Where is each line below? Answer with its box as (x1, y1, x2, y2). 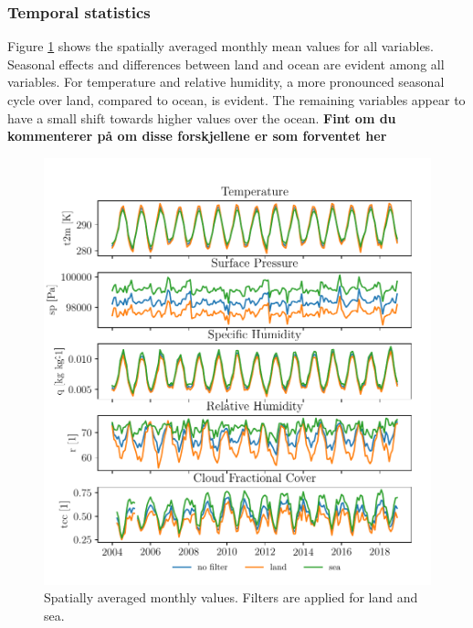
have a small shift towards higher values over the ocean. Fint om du (7, 108, 396, 127)
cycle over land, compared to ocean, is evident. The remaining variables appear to (7, 90, 466, 109)
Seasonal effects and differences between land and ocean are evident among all (7, 54, 445, 73)
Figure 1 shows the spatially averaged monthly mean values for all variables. (7, 37, 434, 56)
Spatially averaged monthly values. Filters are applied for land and (44, 588, 418, 607)
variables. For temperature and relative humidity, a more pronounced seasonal (7, 72, 445, 91)
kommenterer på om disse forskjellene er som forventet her (7, 126, 387, 145)
